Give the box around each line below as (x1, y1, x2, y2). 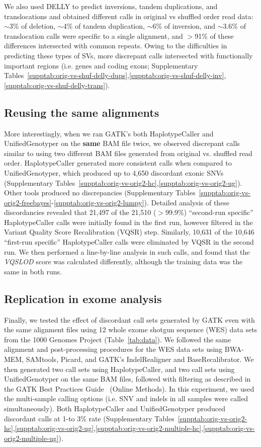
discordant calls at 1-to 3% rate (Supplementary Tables (4, 413, 175, 423)
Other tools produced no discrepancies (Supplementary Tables (4, 187, 196, 198)
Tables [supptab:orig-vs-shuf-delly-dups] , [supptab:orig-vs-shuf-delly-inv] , (4, 70, 226, 81)
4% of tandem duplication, (63, 21, 145, 31)
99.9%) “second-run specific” (165, 207, 253, 217)
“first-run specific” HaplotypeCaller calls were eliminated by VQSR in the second (4, 237, 254, 247)
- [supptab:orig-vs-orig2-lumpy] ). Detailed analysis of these (51, 197, 230, 207)
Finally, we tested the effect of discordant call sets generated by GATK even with (4, 314, 255, 325)
